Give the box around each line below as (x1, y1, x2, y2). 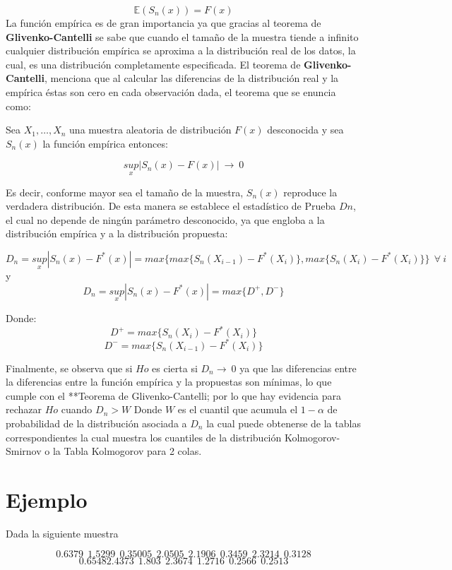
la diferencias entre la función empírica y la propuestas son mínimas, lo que (6, 374, 332, 389)
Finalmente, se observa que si (6, 360, 133, 375)
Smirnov (6, 444, 42, 458)
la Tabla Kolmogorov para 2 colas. (52, 444, 202, 458)
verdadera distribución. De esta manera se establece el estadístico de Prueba (6, 198, 336, 213)
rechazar (6, 402, 42, 417)
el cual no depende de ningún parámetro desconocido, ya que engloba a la (6, 212, 325, 227)
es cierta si (152, 360, 198, 375)
